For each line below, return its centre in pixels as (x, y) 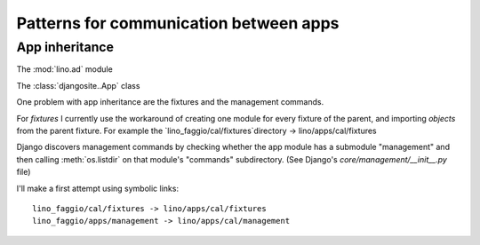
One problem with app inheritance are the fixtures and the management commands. (170, 102)
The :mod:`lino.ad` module (64, 69)
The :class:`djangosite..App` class (78, 85)
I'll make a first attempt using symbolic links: (98, 188)
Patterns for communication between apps (178, 23)
